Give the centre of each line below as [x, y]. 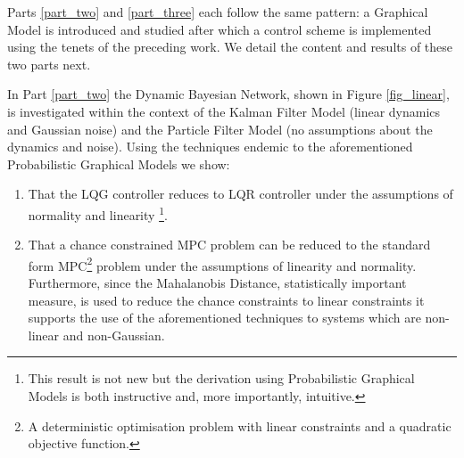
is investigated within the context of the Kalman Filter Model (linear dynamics [224, 111]
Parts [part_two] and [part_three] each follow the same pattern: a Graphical [218, 12]
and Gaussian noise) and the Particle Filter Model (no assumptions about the [220, 129]
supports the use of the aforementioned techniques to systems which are [224, 318]
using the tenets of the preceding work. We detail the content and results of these [230, 47]
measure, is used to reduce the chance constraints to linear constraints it [226, 300]
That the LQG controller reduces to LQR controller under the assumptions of [240, 194]
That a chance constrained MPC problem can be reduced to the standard [229, 245]
